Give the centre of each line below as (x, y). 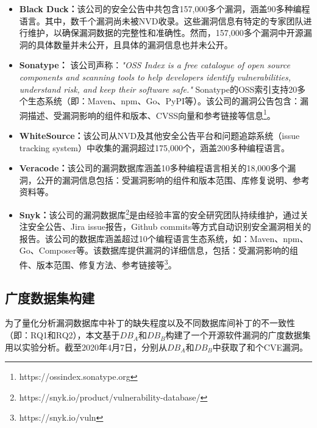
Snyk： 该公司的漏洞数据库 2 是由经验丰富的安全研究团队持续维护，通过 (160, 213)
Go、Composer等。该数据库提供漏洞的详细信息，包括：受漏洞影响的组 (158, 250)
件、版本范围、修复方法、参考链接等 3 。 (98, 264)
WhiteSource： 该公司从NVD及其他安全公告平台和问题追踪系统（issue (159, 135)
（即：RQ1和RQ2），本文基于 (62, 335)
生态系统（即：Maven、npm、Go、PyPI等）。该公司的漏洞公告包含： (164, 101)
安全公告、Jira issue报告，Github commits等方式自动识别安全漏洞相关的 (169, 226)
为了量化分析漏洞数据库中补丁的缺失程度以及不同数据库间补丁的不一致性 (150, 323)
